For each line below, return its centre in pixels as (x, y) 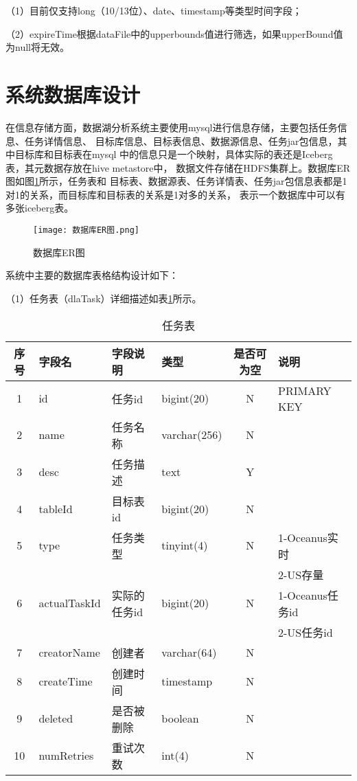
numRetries (66, 755)
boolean (180, 718)
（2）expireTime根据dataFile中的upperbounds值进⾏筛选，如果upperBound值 (174, 33)
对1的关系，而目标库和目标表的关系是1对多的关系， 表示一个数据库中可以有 (175, 194)
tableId (56, 508)
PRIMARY (305, 390)
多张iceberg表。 (40, 208)
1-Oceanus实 (308, 537)
